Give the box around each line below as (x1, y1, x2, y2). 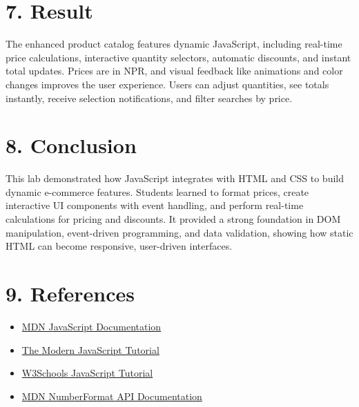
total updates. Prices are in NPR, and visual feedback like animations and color (6, 63, 343, 78)
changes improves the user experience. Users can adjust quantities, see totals (6, 77, 329, 91)
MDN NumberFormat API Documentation (21, 388, 202, 403)
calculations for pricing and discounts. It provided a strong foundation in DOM (6, 212, 341, 226)
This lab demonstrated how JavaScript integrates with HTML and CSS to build (6, 171, 344, 186)
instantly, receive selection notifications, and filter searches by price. (6, 90, 293, 105)
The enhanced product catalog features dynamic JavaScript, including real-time (6, 37, 342, 51)
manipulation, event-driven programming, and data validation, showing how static (6, 225, 353, 239)
